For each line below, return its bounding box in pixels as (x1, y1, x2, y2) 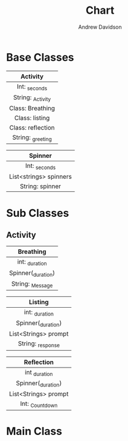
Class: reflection (9, 124, 55, 132)
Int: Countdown (20, 399, 58, 409)
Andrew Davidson (78, 23, 122, 30)
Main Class (6, 425, 63, 438)
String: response (17, 339, 60, 349)
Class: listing (14, 114, 50, 122)
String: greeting (12, 133, 52, 143)
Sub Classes (6, 206, 70, 220)
